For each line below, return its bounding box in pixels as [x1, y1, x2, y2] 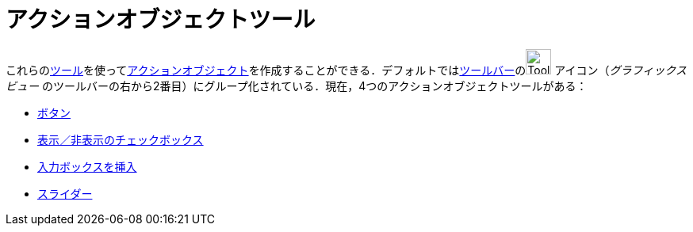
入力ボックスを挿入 [37, 159, 137, 173]
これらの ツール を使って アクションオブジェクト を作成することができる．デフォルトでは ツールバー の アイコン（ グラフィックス [6, 63, 687, 77]
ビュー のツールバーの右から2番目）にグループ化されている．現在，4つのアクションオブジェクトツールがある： [6, 78, 588, 93]
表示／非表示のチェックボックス [37, 132, 204, 146]
